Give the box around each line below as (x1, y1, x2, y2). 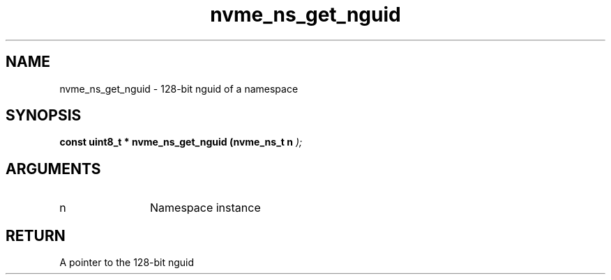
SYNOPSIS (6, 107, 82, 125)
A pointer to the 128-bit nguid (59, 256, 195, 269)
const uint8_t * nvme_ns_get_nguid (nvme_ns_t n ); (59, 136, 303, 148)
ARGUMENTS (6, 160, 101, 178)
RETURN (6, 226, 66, 244)
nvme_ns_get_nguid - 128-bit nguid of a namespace (59, 82, 299, 95)
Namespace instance (150, 201, 261, 215)
